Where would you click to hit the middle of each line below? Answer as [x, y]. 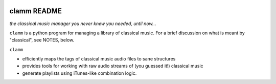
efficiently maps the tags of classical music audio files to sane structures [99, 59]
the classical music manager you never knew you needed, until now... [83, 24]
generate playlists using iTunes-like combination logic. [79, 73]
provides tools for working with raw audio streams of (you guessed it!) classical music [113, 66]
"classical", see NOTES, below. [42, 40]
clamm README [36, 11]
